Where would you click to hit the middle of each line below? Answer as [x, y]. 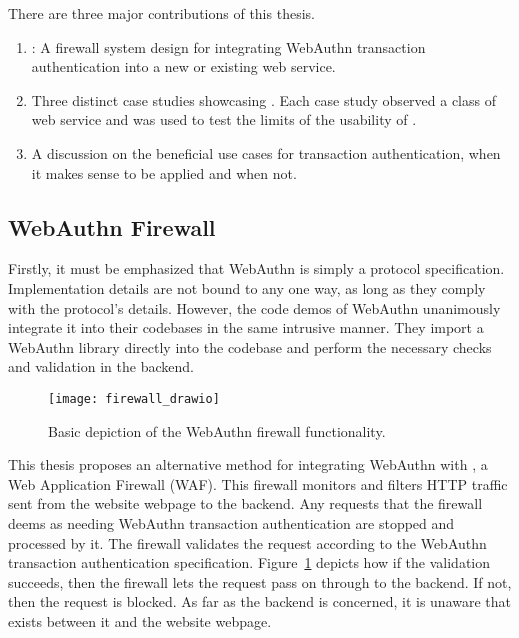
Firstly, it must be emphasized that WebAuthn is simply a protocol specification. [256, 268]
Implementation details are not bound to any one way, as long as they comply [247, 287]
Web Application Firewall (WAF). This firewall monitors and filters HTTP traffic [258, 483]
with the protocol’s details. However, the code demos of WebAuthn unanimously [254, 307]
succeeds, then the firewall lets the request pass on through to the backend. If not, [260, 581]
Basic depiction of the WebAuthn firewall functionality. [217, 430]
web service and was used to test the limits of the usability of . [224, 119]
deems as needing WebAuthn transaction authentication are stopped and [231, 522]
